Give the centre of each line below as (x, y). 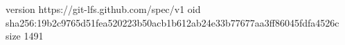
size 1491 (25, 36)
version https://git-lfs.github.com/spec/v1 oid (103, 9)
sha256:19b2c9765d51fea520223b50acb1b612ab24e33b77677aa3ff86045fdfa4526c (172, 22)
